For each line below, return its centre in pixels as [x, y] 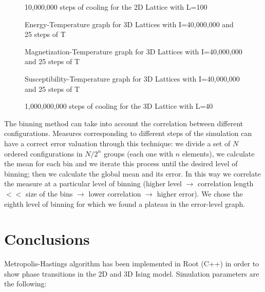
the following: [25, 284]
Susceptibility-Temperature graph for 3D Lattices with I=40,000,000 [132, 78]
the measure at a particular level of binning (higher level [93, 183]
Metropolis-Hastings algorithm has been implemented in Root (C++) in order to [132, 264]
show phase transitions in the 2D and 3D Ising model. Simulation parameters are [132, 273]
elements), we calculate [218, 153]
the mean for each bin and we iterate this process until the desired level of [121, 163]
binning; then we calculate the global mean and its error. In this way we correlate [132, 173]
